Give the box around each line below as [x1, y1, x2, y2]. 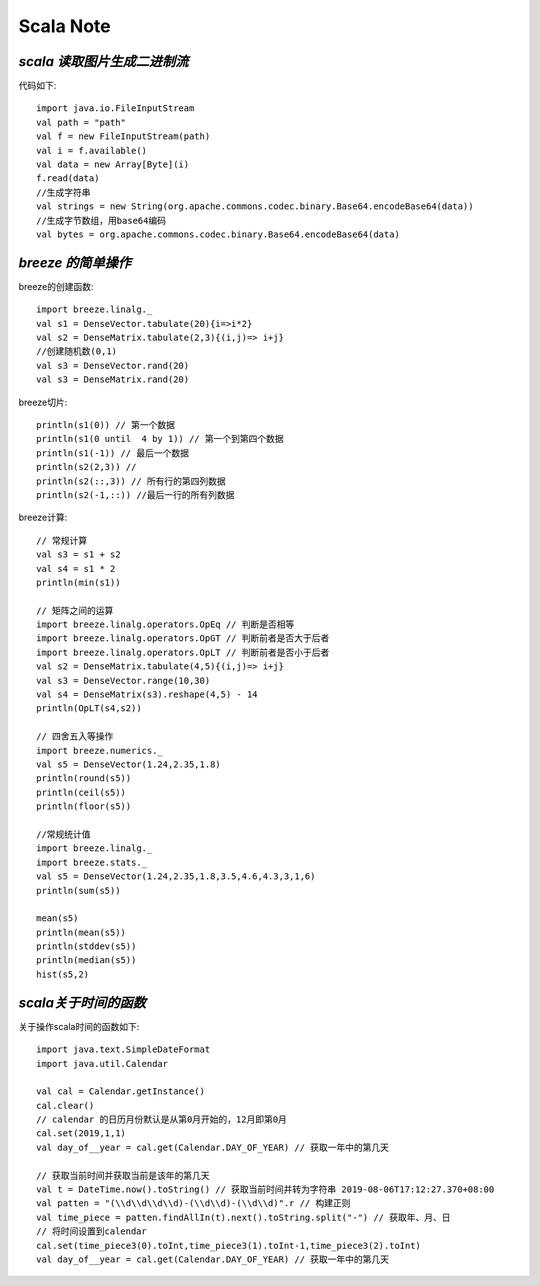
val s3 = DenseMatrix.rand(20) [36, 374, 190, 385]
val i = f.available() [36, 145, 148, 156]
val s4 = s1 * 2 [36, 563, 116, 574]
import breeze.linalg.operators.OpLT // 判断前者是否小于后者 [36, 646, 330, 658]
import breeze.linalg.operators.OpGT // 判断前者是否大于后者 [36, 633, 330, 644]
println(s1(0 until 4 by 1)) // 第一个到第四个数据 [36, 433, 284, 445]
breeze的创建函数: [18, 280, 94, 292]
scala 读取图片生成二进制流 [18, 53, 189, 70]
